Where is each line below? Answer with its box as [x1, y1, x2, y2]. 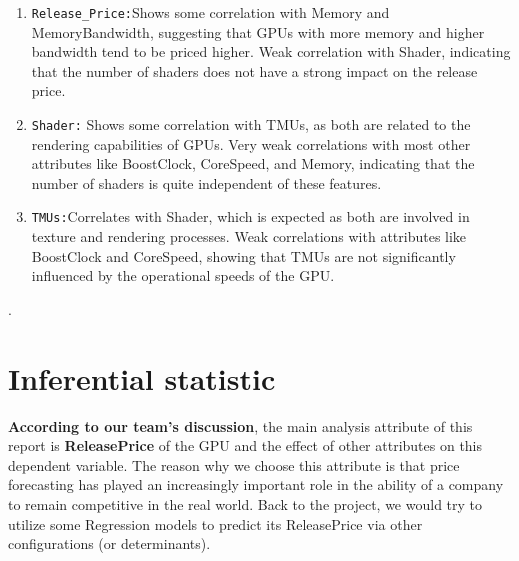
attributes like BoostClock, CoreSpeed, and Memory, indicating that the [31, 153, 475, 174]
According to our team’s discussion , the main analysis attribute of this [8, 415, 473, 436]
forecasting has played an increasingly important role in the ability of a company [8, 474, 504, 495]
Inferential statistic [8, 357, 276, 398]
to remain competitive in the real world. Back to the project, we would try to [8, 494, 483, 514]
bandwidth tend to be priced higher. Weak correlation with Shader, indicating [31, 41, 511, 62]
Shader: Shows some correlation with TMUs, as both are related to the [31, 114, 471, 135]
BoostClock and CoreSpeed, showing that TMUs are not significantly [31, 245, 456, 266]
